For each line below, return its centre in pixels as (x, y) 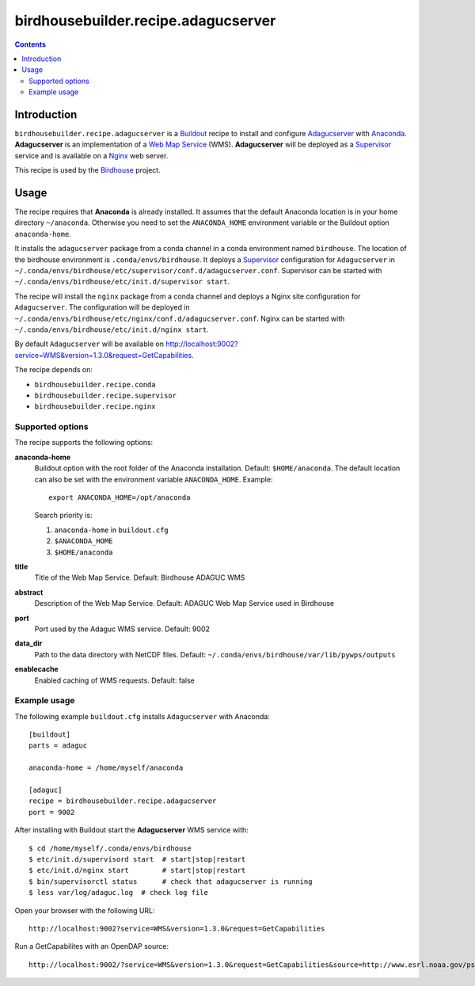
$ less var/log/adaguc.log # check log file (119, 893)
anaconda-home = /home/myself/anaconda (106, 768)
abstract (29, 592)
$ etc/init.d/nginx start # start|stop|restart (137, 870)
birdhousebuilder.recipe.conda (95, 385)
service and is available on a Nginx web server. (91, 155)
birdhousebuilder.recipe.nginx (95, 407)
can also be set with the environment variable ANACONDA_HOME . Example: (154, 479)
